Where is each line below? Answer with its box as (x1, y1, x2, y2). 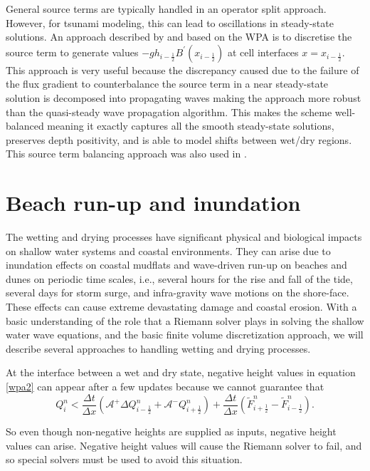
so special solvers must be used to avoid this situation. (6, 452, 243, 467)
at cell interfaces (227, 44, 299, 59)
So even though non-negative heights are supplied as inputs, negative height (6, 424, 337, 439)
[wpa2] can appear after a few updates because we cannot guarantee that (6, 379, 324, 393)
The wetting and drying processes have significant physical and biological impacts (6, 229, 362, 244)
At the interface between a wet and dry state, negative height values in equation (6, 365, 356, 380)
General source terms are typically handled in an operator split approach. (6, 1, 327, 16)
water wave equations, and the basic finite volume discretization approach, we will (6, 327, 364, 342)
